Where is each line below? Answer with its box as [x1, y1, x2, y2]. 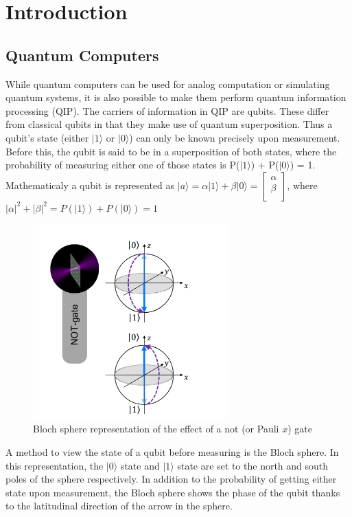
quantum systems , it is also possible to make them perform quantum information [5, 90, 347, 104]
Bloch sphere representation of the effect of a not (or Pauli [33, 421, 279, 436]
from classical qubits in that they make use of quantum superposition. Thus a [5, 117, 333, 131]
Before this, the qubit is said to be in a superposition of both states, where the [5, 144, 337, 158]
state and [120, 458, 160, 472]
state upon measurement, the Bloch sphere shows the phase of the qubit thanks [5, 485, 340, 499]
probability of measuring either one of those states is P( [5, 157, 240, 172]
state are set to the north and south [177, 458, 329, 472]
